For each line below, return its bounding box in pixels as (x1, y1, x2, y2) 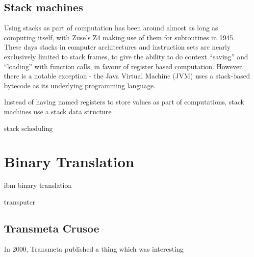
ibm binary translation (4, 180, 72, 190)
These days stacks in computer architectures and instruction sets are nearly (4, 42, 231, 52)
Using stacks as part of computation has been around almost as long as (4, 23, 218, 33)
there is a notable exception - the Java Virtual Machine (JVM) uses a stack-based (4, 71, 250, 81)
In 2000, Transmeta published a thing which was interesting (4, 243, 184, 254)
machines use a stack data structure (4, 106, 112, 116)
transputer (4, 196, 35, 206)
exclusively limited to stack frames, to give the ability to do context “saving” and (4, 51, 248, 61)
